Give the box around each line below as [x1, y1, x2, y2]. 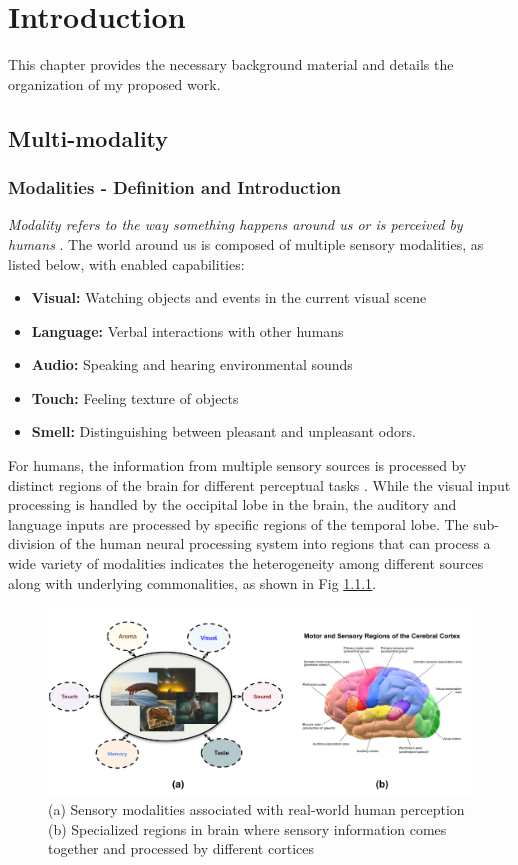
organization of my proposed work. [8, 73, 221, 94]
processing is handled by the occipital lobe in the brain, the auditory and [8, 494, 457, 515]
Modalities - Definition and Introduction [8, 175, 342, 200]
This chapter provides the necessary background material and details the [8, 54, 454, 75]
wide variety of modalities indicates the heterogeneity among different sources [8, 553, 484, 574]
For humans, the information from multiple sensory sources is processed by [8, 455, 467, 476]
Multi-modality [8, 122, 169, 153]
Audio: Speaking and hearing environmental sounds [31, 354, 353, 375]
